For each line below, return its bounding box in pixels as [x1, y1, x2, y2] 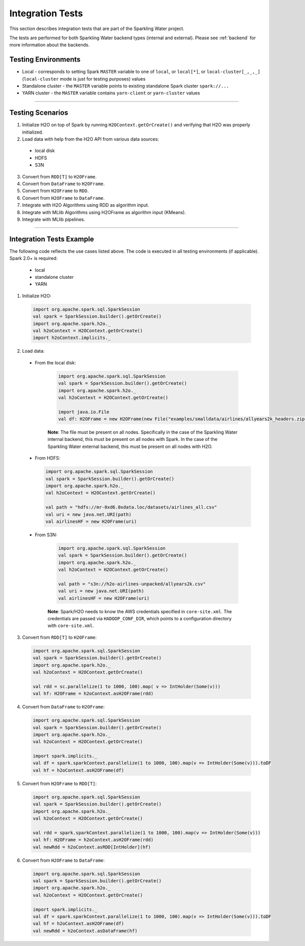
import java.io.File [58, 409, 109, 415]
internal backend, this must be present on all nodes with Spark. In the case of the [47, 436, 218, 442]
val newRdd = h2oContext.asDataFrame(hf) [33, 928, 138, 934]
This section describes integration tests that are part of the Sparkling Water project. [9, 25, 185, 32]
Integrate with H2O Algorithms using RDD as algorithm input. [22, 202, 149, 208]
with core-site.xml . [47, 622, 94, 629]
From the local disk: [35, 359, 76, 365]
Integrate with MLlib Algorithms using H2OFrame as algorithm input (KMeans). [22, 209, 186, 215]
